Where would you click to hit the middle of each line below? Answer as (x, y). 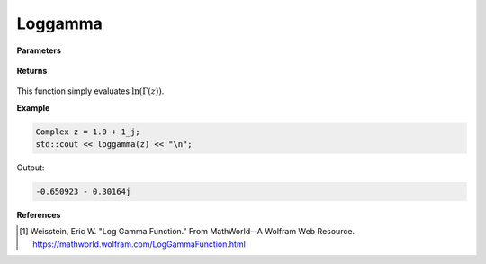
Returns (32, 70)
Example (33, 107)
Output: (31, 168)
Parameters (39, 50)
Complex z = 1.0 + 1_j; (88, 132)
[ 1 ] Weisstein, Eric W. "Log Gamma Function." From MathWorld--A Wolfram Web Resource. (187, 232)
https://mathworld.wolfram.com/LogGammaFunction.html (139, 244)
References (39, 215)
